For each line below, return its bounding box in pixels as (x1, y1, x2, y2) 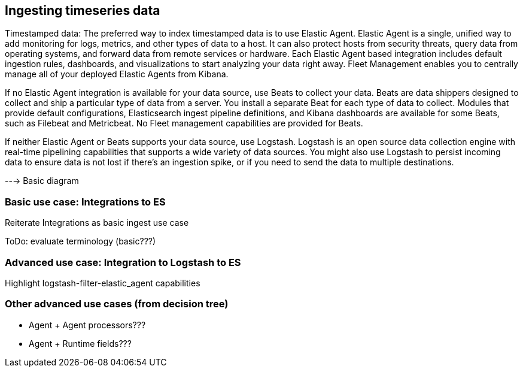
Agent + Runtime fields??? (29, 338, 132, 349)
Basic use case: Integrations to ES (5, 195, 166, 208)
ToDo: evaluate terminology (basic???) (5, 236, 156, 247)
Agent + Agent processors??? (29, 319, 146, 330)
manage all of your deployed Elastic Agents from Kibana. (5, 69, 229, 80)
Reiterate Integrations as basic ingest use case (5, 217, 189, 228)
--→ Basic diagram (5, 176, 79, 186)
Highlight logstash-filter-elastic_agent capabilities (5, 277, 200, 288)
